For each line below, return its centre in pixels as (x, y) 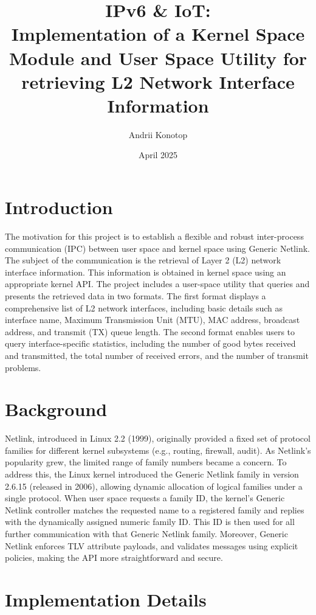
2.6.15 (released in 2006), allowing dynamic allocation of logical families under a (154, 486)
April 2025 (158, 155)
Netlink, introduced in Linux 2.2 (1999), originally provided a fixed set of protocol (158, 438)
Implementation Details (106, 599)
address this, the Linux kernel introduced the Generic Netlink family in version (152, 474)
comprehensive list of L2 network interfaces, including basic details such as (144, 307)
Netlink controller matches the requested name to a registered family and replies (155, 509)
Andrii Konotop (158, 134)
